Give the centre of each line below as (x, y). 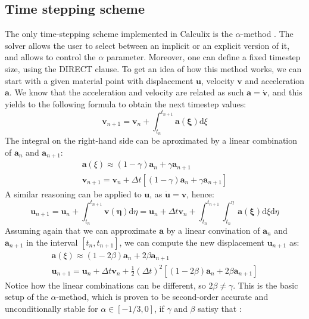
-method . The (267, 34)
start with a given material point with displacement (99, 80)
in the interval (52, 242)
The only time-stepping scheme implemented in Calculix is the (119, 34)
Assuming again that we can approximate (81, 230)
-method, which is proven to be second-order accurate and (162, 297)
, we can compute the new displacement (192, 242)
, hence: (200, 193)
